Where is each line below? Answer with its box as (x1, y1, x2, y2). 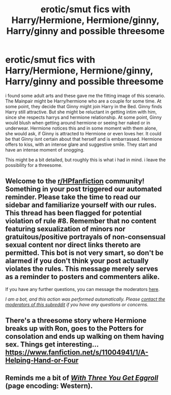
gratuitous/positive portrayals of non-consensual (5, 233, 166, 241)
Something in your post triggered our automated (5, 185, 162, 193)
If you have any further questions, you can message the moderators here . (5, 286, 160, 292)
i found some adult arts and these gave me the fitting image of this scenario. (5, 92, 165, 98)
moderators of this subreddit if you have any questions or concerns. (5, 301, 149, 307)
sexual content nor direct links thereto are (5, 241, 141, 250)
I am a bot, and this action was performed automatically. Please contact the (5, 296, 165, 302)
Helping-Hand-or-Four (5, 356, 79, 365)
